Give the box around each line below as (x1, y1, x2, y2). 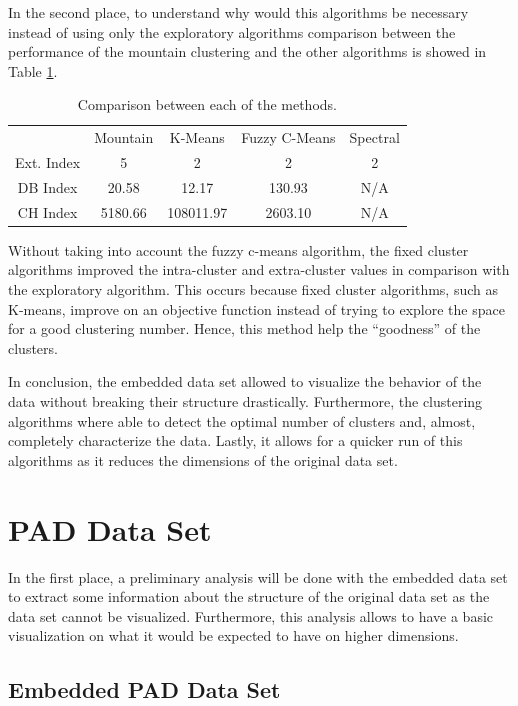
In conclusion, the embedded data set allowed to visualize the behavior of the (8, 371, 482, 392)
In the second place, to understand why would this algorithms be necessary (8, 2, 469, 22)
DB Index (17, 176, 78, 197)
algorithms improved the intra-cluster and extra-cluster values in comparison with (8, 259, 510, 280)
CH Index (17, 201, 78, 222)
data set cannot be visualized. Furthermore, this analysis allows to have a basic (8, 605, 494, 626)
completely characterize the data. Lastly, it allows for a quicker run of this (8, 430, 463, 451)
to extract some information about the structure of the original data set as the (8, 586, 490, 607)
